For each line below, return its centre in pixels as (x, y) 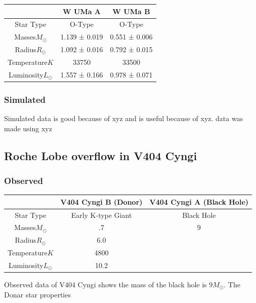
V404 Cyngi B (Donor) (101, 201)
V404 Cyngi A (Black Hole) (199, 201)
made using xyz (28, 128)
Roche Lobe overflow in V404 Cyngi (101, 155)
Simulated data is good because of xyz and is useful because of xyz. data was (124, 118)
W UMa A (82, 11)
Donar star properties (37, 294)
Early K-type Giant (101, 215)
